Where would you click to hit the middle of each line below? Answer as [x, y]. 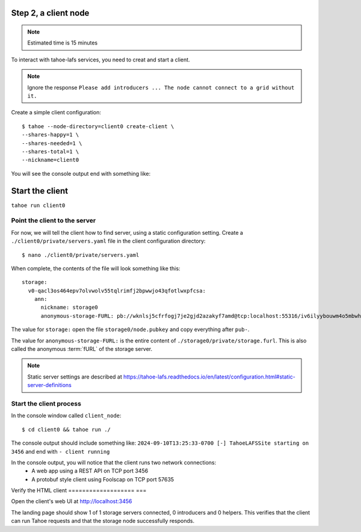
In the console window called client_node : [66, 416]
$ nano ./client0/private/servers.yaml [81, 255]
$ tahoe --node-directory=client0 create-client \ [98, 126]
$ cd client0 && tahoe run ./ [66, 429]
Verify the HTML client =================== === [79, 490]
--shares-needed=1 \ [52, 143]
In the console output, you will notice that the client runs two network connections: [114, 462]
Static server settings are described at [75, 377]
